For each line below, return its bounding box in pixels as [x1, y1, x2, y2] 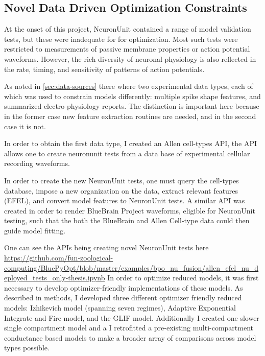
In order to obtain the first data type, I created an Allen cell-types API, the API [4, 138, 257, 149]
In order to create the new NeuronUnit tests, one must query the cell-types [4, 175, 239, 185]
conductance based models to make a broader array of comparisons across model [4, 332, 256, 343]
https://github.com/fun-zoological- [4, 252, 113, 263]
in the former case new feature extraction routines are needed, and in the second [4, 110, 256, 121]
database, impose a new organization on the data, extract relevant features [4, 185, 238, 196]
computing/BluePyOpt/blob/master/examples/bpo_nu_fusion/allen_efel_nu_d [4, 262, 259, 273]
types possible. [4, 342, 50, 353]
